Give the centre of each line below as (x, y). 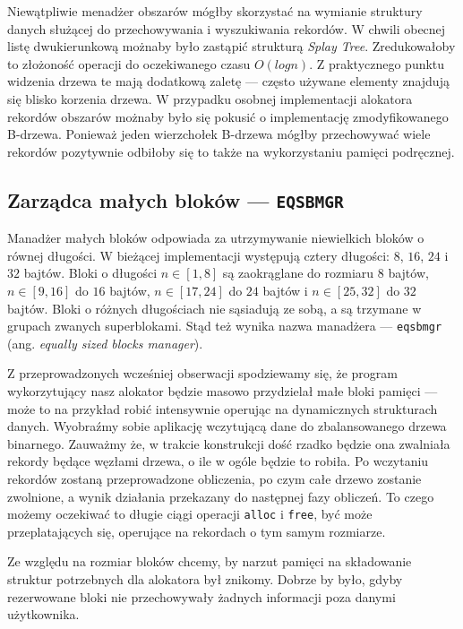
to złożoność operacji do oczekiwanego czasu (129, 63)
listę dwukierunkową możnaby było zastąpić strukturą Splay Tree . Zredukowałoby (231, 46)
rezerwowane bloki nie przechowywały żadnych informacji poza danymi (201, 596)
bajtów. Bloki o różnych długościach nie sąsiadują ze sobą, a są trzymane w (214, 308)
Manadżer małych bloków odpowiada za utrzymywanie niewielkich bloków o (216, 238)
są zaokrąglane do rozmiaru (298, 273)
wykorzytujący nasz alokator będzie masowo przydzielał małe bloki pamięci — (223, 390)
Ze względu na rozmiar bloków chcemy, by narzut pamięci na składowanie (210, 561)
